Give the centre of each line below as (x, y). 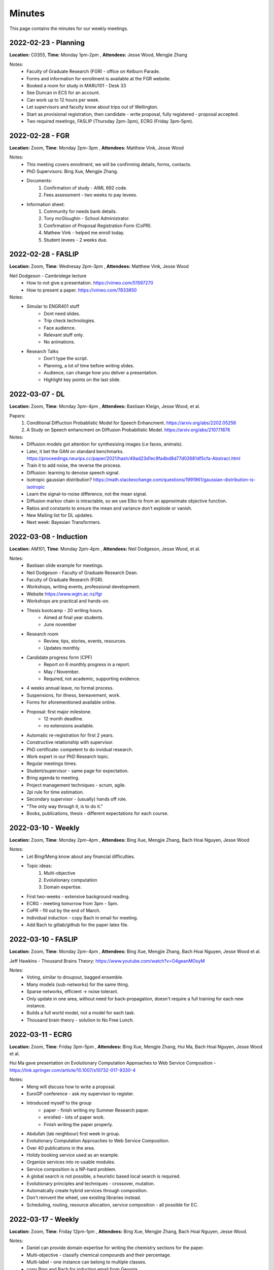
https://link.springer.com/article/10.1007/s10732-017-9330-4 (73, 1070)
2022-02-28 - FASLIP (44, 254)
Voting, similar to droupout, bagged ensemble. (75, 977)
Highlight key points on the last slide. (82, 380)
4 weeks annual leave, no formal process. (70, 688)
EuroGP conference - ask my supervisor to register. (80, 1093)
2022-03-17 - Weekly (44, 1219)
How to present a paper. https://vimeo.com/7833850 (82, 290)
